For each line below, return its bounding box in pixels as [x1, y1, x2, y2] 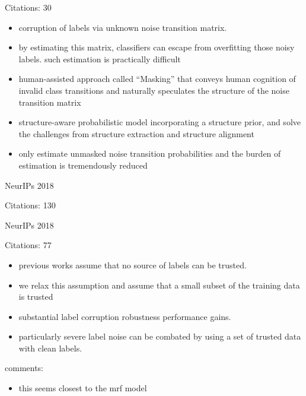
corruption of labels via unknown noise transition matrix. [18, 21, 227, 33]
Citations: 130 [5, 199, 56, 211]
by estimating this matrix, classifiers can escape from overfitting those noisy [18, 41, 295, 53]
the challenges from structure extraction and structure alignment [18, 127, 254, 140]
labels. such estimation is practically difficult [18, 52, 181, 65]
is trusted [18, 290, 53, 303]
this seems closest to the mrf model [18, 382, 147, 394]
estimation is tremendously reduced [18, 159, 148, 171]
